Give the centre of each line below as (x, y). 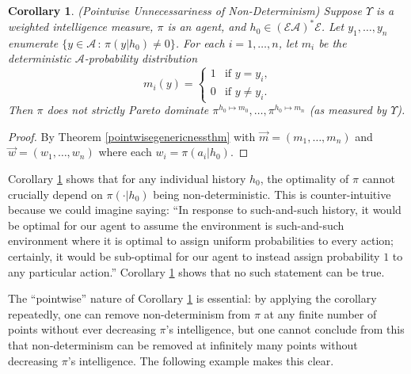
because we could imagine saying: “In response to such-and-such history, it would (205, 210)
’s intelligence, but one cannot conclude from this (285, 329)
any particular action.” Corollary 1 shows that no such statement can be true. (196, 271)
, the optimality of (304, 179)
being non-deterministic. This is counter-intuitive (272, 194)
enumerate (33, 42)
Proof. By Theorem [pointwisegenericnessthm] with (132, 136)
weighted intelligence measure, (81, 27)
